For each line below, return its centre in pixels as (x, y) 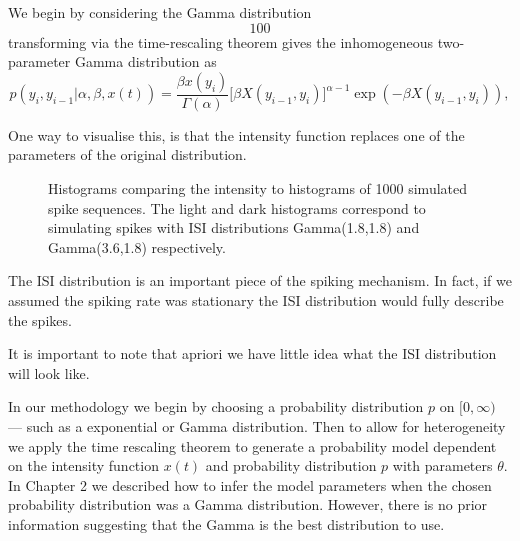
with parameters (442, 465)
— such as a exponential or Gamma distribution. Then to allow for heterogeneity (257, 425)
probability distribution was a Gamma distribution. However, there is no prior (248, 504)
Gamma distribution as (145, 61)
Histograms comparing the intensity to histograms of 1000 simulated (258, 188)
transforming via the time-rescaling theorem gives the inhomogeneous (221, 41)
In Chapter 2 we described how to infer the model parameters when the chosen (250, 484)
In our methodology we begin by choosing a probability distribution (216, 406)
